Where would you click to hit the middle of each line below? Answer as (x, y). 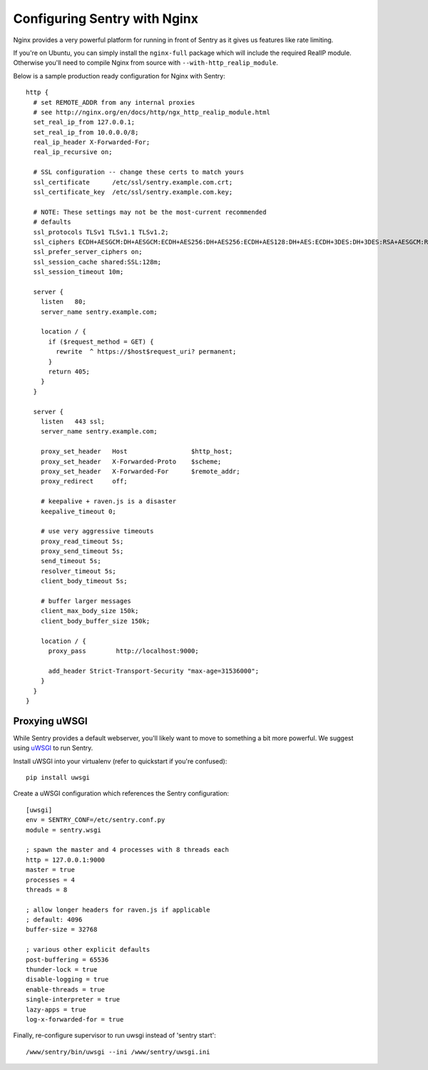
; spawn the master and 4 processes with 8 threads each (128, 850)
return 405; (69, 372)
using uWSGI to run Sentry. (53, 748)
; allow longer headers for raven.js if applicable (118, 910)
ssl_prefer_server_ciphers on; (88, 252)
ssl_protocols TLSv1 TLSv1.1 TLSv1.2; (101, 232)
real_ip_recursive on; (73, 152)
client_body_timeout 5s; (84, 581)
